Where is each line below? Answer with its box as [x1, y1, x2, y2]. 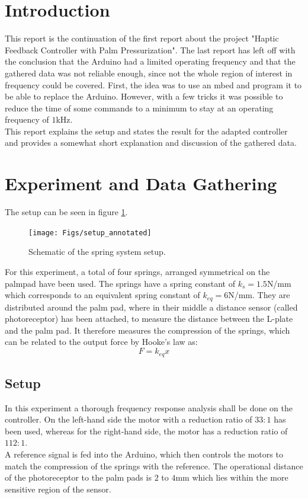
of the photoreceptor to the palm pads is [5, 471, 152, 484]
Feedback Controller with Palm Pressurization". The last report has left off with [5, 43, 296, 56]
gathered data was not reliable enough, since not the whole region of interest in [5, 66, 293, 79]
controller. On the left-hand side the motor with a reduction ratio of [5, 413, 252, 426]
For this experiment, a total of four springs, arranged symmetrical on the [5, 266, 270, 278]
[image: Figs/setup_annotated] [28, 228, 152, 237]
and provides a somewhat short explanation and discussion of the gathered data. [5, 136, 297, 149]
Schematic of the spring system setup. [28, 245, 166, 258]
